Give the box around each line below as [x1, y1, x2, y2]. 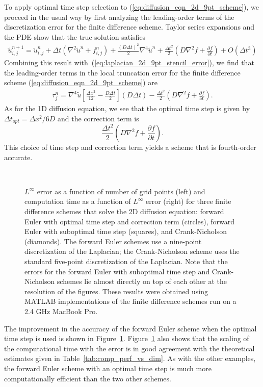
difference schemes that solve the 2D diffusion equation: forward [24, 206, 224, 217]
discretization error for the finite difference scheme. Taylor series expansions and [4, 21, 255, 32]
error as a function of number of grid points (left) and [37, 186, 205, 196]
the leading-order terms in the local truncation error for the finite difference [4, 67, 241, 78]
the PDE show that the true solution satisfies [4, 31, 146, 42]
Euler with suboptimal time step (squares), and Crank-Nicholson [24, 226, 227, 237]
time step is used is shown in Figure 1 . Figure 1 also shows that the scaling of [4, 333, 249, 344]
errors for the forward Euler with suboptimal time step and [24, 266, 210, 276]
